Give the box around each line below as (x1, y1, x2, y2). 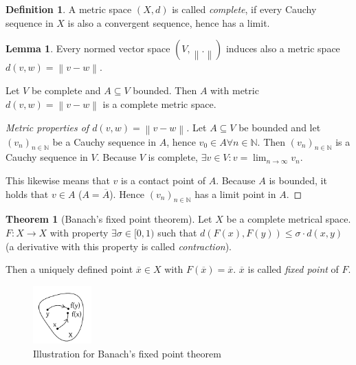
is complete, (148, 150, 198, 164)
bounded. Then (133, 83, 197, 98)
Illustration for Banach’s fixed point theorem (33, 346, 221, 361)
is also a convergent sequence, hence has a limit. (67, 15, 270, 30)
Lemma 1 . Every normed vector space (5, 41, 170, 56)
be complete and (31, 83, 101, 98)
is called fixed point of (247, 262, 339, 276)
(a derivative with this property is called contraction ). (5, 239, 232, 253)
